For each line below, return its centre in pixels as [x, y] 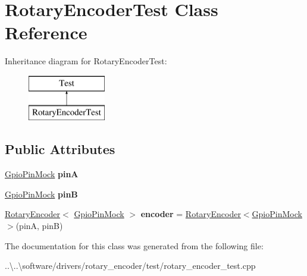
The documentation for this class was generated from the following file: [134, 245]
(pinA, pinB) [39, 226]
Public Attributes [60, 149]
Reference [46, 32]
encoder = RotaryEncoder [191, 214]
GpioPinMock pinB [41, 194]
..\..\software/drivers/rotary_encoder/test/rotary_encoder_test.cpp [130, 266]
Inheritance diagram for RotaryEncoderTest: [86, 61]
